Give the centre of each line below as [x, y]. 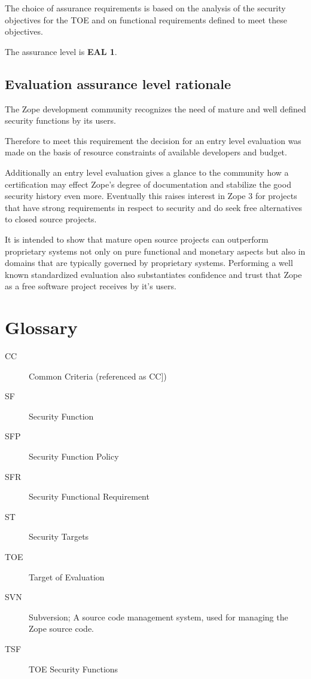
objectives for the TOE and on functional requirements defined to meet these [146, 19]
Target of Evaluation [67, 576]
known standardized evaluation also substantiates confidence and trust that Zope [153, 274]
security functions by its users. [60, 120]
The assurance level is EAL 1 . [61, 51]
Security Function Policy [74, 456]
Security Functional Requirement [89, 496]
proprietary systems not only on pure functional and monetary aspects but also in [155, 251]
